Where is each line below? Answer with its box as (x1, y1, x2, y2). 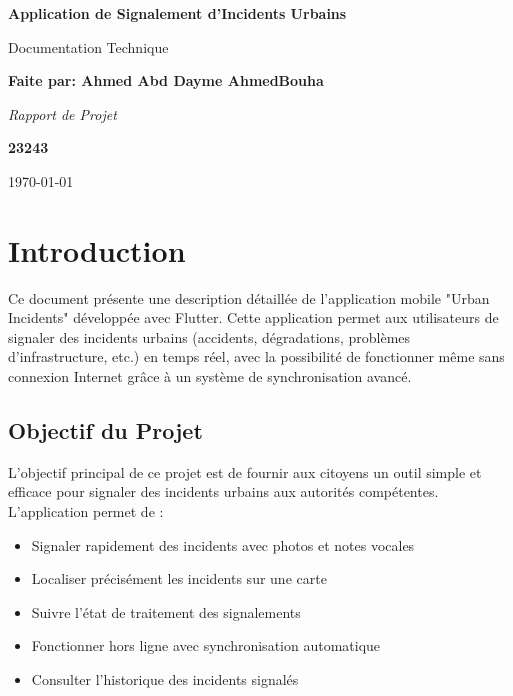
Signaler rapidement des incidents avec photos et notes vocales (31, 534, 415, 555)
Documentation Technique (8, 36, 169, 57)
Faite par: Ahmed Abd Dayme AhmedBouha (8, 70, 324, 91)
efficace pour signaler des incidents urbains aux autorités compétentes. (8, 481, 439, 502)
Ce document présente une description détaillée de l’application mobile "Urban (8, 287, 490, 308)
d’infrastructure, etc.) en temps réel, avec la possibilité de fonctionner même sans (8, 346, 505, 367)
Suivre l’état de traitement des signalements (31, 601, 301, 622)
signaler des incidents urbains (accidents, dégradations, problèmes (8, 326, 411, 347)
